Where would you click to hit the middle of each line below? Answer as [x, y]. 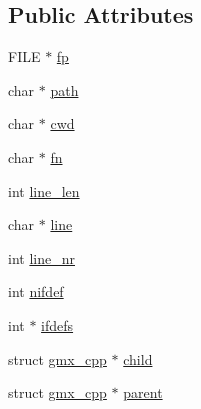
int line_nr [41, 257]
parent [143, 392]
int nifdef [36, 291]
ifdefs [57, 324]
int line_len [44, 190]
